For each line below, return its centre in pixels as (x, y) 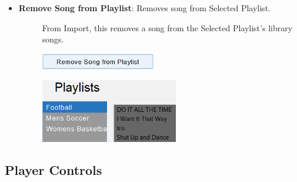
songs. (53, 39)
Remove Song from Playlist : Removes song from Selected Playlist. (144, 8)
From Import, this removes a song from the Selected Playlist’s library (167, 27)
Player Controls (54, 170)
